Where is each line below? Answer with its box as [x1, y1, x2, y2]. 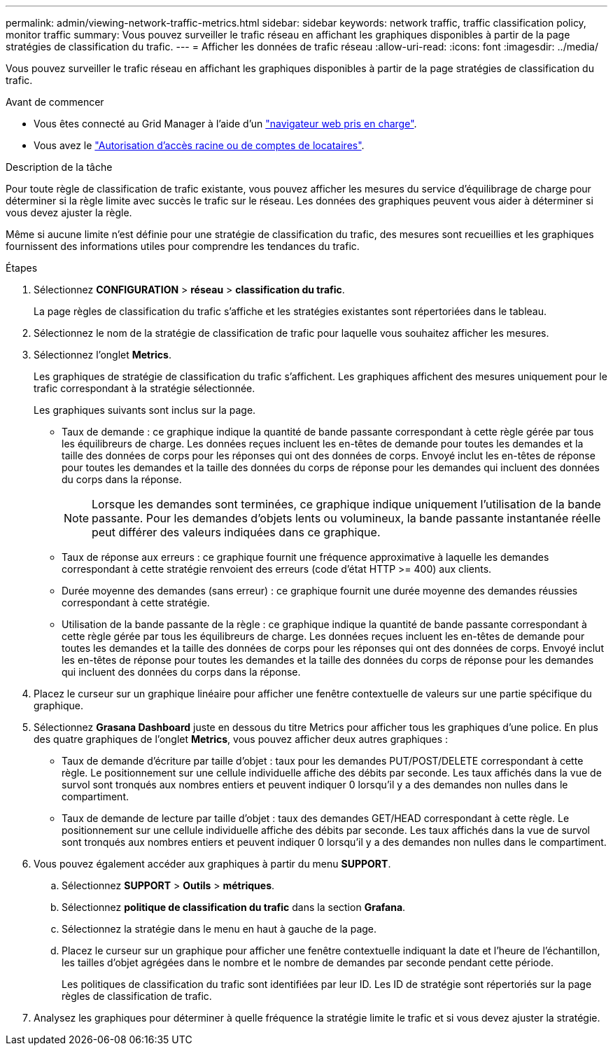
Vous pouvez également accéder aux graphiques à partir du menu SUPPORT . [34, 858, 391, 870]
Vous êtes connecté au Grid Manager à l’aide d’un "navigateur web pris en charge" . [34, 118, 417, 130]
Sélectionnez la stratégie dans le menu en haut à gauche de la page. [62, 923, 377, 935]
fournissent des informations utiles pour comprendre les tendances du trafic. [6, 240, 360, 252]
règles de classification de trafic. [62, 990, 212, 1002]
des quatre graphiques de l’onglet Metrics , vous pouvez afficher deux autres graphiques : [34, 733, 449, 745]
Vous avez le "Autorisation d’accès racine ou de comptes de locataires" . [34, 139, 365, 151]
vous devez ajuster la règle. [6, 207, 132, 218]
